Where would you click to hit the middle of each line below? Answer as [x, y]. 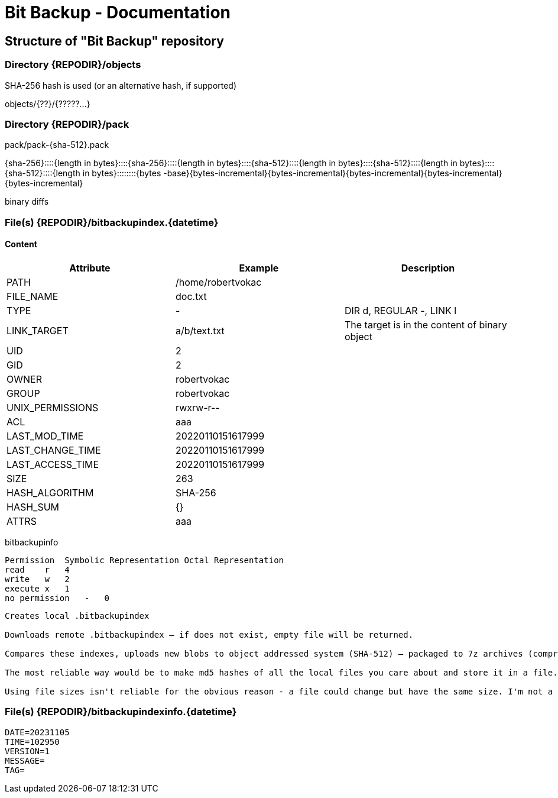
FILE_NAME [33, 296]
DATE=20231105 [37, 732]
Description [428, 268]
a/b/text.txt [200, 330]
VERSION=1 [27, 751]
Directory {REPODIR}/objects [73, 65]
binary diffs [27, 202]
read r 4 [37, 569]
